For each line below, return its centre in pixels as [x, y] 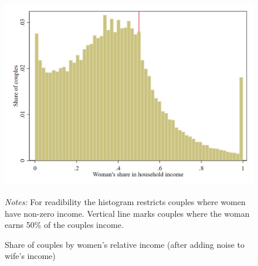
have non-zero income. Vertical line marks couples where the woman [127, 213]
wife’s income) [30, 256]
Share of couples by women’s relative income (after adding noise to [125, 244]
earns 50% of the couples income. [64, 225]
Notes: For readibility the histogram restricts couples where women [125, 202]
